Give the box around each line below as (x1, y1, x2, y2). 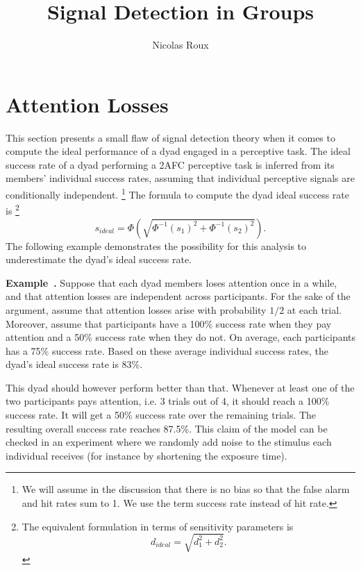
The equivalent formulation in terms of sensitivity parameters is (22, 519, 294, 533)
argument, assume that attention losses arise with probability (6, 302, 267, 317)
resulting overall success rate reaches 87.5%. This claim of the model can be (6, 421, 328, 435)
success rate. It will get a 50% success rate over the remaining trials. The (6, 408, 317, 422)
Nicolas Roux (152, 37, 209, 52)
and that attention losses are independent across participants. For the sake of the (6, 289, 351, 303)
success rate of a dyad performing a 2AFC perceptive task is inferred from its (6, 157, 335, 171)
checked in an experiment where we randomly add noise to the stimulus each (6, 435, 332, 449)
